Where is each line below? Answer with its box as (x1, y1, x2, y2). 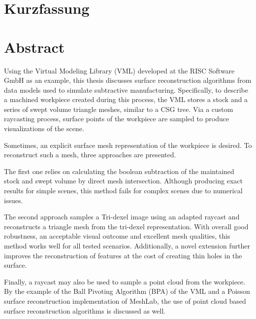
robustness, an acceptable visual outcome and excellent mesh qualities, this (4, 231, 230, 241)
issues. (4, 195, 23, 205)
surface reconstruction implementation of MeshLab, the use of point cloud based (4, 295, 246, 306)
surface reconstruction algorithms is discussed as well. (4, 305, 166, 316)
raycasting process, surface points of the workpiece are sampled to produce (4, 113, 229, 124)
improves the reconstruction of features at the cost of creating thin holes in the (4, 250, 242, 260)
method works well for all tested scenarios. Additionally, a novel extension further (4, 241, 250, 250)
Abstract (4, 36, 65, 57)
